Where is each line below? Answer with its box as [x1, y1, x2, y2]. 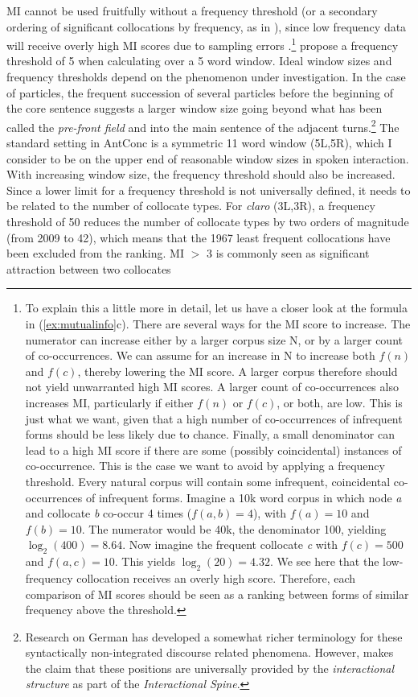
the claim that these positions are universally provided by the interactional [25, 659, 395, 676]
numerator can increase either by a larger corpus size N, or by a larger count [25, 331, 403, 348]
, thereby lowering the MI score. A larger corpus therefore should [77, 362, 398, 379]
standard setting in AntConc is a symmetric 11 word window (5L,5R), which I [6, 134, 392, 151]
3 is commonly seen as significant [206, 245, 370, 262]
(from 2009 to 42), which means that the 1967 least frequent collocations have [6, 229, 391, 245]
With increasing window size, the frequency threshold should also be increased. [6, 166, 395, 183]
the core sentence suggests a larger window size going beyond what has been [6, 100, 383, 117]
